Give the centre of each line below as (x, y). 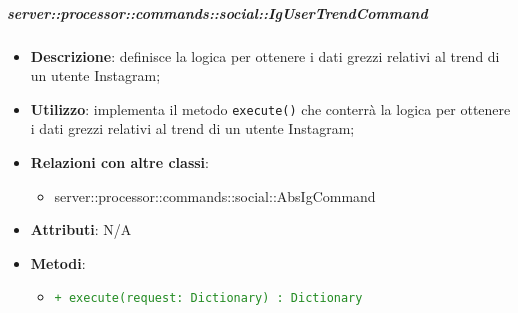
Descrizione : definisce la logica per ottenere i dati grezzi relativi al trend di (265, 55)
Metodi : (58, 262)
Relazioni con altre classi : (119, 162)
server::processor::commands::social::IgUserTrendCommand (217, 12)
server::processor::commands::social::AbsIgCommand (215, 195)
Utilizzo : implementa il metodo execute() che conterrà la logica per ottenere (270, 108)
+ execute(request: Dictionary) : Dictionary (208, 298)
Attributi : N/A (81, 229)
